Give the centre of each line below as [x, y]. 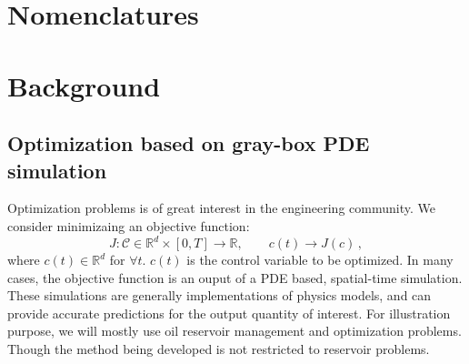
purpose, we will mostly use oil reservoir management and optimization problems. [234, 331]
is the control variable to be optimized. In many [320, 260]
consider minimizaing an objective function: [129, 225]
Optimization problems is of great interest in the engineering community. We [221, 208]
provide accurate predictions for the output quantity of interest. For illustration [229, 313]
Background [84, 85]
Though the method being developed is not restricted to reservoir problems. [219, 349]
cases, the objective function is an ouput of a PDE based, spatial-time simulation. [235, 277]
